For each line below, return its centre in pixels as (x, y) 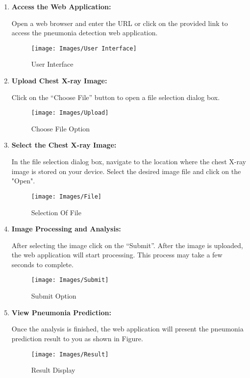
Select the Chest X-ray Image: (64, 145)
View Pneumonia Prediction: (61, 312)
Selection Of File (56, 212)
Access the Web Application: (61, 6)
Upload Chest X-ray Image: (59, 81)
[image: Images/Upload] (70, 113)
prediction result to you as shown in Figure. (77, 338)
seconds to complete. (42, 264)
